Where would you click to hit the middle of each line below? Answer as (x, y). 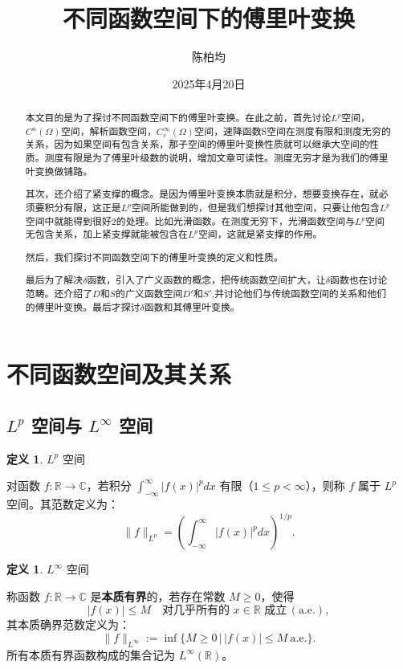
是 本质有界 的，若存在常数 (158, 596)
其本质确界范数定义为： (68, 624)
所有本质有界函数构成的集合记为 (91, 654)
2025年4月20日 (209, 83)
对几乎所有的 (195, 611)
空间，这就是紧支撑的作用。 (260, 234)
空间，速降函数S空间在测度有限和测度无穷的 (293, 131)
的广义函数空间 (149, 293)
